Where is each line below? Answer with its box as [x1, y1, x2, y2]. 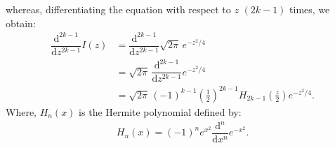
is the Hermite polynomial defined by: [79, 104, 242, 119]
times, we [289, 2, 330, 16]
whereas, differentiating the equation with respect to [6, 2, 231, 16]
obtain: [6, 15, 36, 30]
